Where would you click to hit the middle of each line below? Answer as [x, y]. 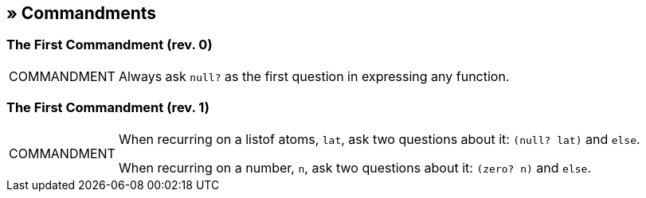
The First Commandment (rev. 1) [108, 108]
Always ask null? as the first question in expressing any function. [314, 76]
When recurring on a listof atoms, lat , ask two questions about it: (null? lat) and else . [379, 139]
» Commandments [82, 13]
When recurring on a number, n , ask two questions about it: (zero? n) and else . [354, 167]
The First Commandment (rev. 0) [110, 45]
